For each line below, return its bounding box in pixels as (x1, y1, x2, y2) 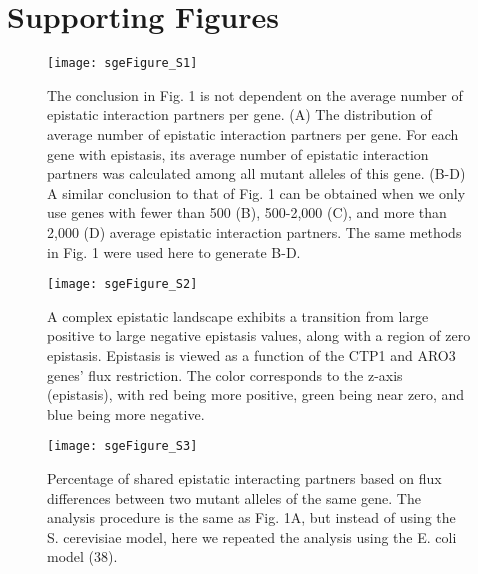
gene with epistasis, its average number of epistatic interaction (47, 143, 429, 164)
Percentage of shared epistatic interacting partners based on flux (47, 468, 442, 488)
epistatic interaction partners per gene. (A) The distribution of (47, 104, 432, 125)
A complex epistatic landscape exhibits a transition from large (47, 305, 429, 326)
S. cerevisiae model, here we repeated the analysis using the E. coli (47, 526, 457, 547)
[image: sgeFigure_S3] (47, 439, 198, 454)
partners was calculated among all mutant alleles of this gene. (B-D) (47, 163, 466, 184)
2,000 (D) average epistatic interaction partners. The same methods (47, 221, 462, 242)
